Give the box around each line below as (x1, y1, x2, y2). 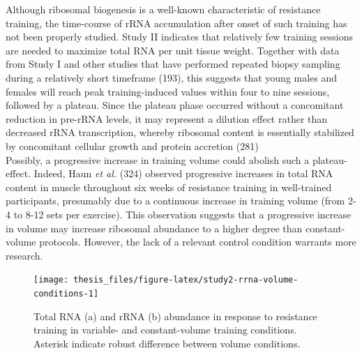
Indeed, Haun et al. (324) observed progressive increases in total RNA (33, 166, 333, 181)
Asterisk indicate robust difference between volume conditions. (33, 336, 301, 350)
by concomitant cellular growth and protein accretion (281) (6, 138, 259, 153)
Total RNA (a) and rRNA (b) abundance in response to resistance (33, 308, 317, 323)
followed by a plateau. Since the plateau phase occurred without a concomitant (6, 98, 344, 112)
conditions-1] (33, 288, 99, 299)
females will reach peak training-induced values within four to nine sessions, (6, 84, 330, 98)
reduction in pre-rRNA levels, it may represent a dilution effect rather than (6, 111, 328, 126)
